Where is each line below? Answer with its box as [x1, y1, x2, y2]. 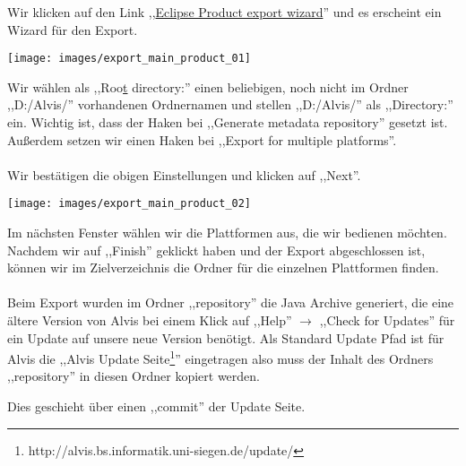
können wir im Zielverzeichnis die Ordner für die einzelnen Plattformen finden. [7, 258, 439, 277]
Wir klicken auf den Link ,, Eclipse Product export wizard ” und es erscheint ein [7, 3, 442, 21]
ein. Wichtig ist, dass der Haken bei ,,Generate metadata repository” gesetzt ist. [7, 113, 448, 132]
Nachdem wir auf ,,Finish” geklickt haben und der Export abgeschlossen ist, [7, 240, 426, 259]
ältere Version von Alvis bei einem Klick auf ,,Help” [7, 311, 292, 330]
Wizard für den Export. [7, 20, 138, 39]
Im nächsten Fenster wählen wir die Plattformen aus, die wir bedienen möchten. [7, 223, 447, 242]
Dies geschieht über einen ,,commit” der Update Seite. [7, 397, 306, 416]
